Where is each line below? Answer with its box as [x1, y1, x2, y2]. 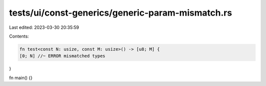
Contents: [9, 33, 29, 39]
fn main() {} [9, 75, 33, 81]
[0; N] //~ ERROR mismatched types [19, 53, 105, 59]
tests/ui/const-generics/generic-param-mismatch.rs [9, 7, 233, 18]
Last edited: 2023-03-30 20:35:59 [9, 24, 79, 30]
